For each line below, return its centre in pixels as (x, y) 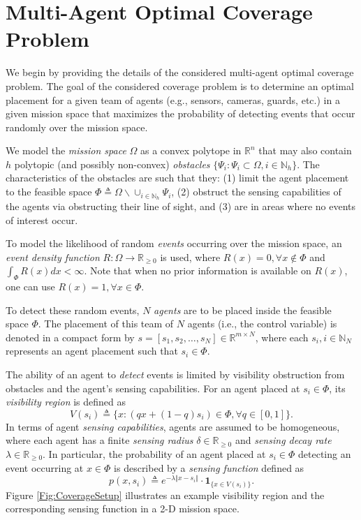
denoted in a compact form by (70, 337)
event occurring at (45, 467)
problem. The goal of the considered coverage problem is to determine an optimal (180, 86)
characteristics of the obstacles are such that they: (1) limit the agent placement (177, 178)
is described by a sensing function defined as (209, 467)
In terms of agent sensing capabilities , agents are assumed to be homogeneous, (173, 426)
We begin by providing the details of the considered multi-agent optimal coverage (180, 72)
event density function (53, 257)
